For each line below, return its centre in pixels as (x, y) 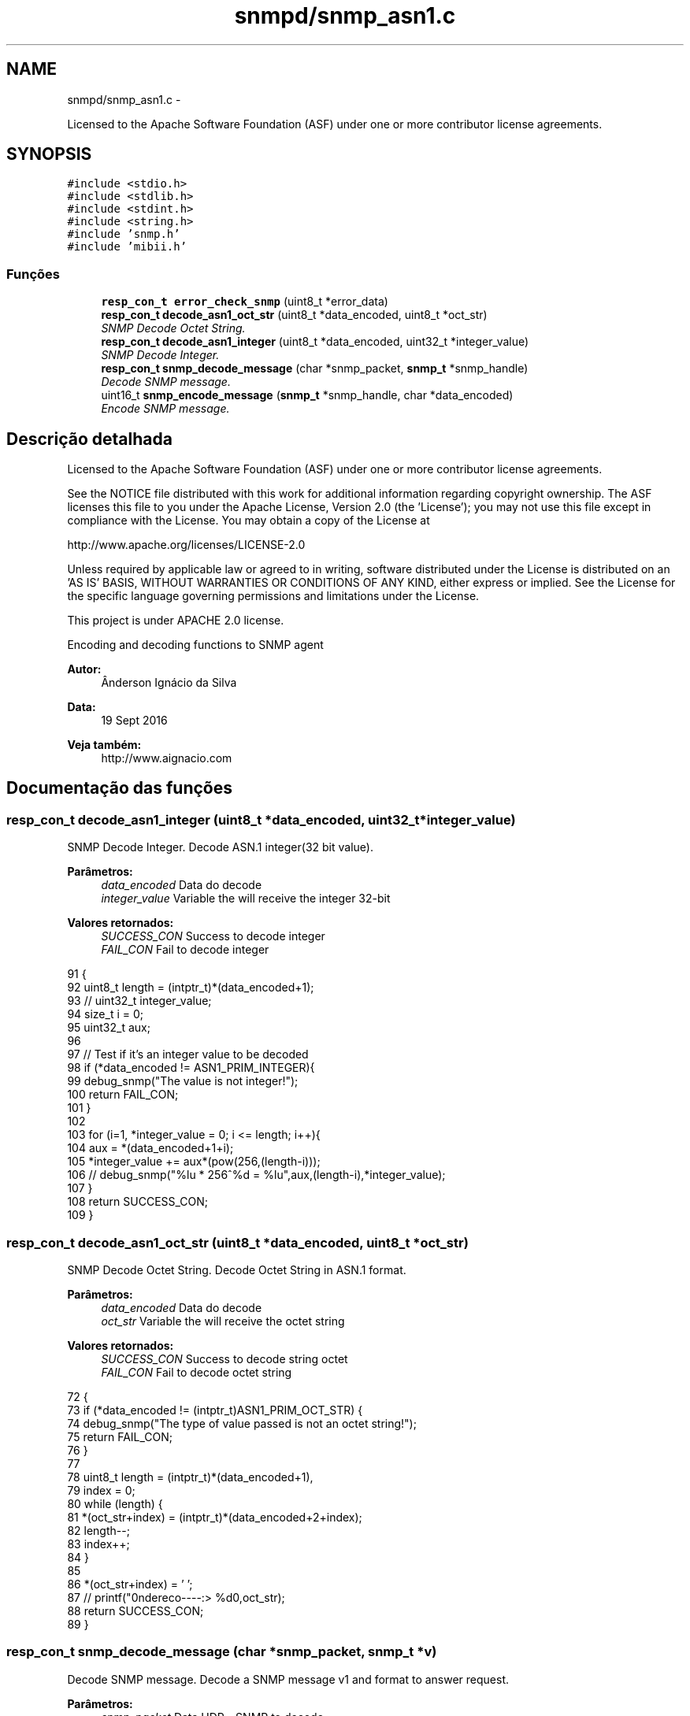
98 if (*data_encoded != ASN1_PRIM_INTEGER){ (191, 1068)
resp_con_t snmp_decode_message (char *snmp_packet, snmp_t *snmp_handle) (315, 369)
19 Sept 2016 (134, 721)
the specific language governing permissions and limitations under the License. (273, 596)
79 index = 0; (101, 1490)
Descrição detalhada (89, 439)
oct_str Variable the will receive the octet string (223, 1321)
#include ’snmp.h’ (124, 234)
